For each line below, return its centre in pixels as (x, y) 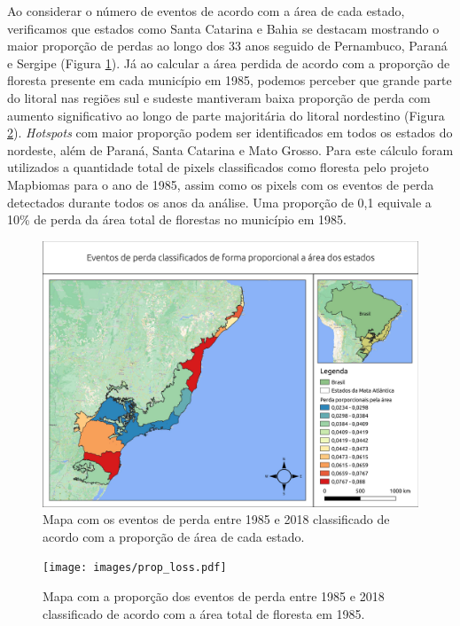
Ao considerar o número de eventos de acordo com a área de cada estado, (206, 11)
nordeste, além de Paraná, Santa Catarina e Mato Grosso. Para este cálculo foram (230, 149)
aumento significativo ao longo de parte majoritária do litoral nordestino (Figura (226, 115)
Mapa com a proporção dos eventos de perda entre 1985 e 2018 (214, 595)
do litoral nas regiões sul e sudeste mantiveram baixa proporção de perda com (219, 97)
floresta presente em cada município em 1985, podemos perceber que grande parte (230, 80)
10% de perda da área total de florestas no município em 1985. (177, 219)
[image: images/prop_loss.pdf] (135, 568)
